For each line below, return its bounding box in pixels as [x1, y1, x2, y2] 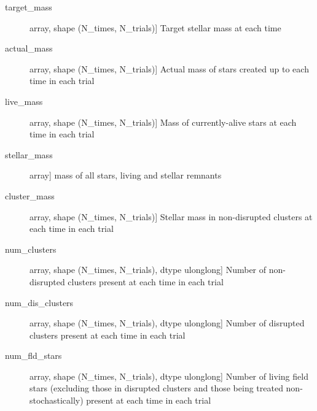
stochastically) [29, 394, 84, 407]
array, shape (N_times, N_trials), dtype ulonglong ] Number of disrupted [29, 317, 305, 329]
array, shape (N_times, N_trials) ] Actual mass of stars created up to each [29, 62, 309, 75]
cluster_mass [5, 189, 55, 202]
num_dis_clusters [5, 296, 74, 309]
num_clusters [5, 242, 57, 255]
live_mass [5, 94, 43, 107]
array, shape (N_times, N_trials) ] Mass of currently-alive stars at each [29, 115, 297, 128]
